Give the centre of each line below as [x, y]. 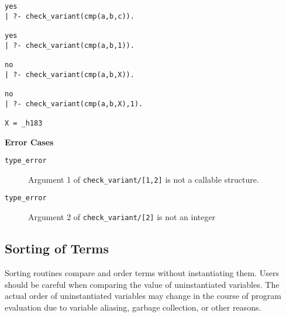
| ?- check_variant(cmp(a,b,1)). [70, 45]
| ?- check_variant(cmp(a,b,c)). [70, 16]
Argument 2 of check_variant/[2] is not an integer [122, 217]
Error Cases [29, 142]
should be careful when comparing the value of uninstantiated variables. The [142, 284]
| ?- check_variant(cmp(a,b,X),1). [74, 104]
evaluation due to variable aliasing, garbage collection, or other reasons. [133, 307]
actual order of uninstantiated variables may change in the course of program [143, 296]
